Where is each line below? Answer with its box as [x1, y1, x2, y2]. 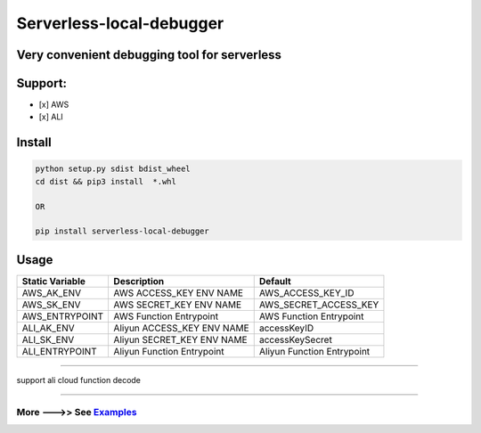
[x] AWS [38, 99, 69, 110]
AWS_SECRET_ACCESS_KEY [258, 298, 379, 311]
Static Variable [21, 274, 86, 287]
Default [258, 274, 291, 287]
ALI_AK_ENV [21, 322, 75, 334]
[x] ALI [38, 111, 64, 122]
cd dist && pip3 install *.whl [35, 176, 177, 186]
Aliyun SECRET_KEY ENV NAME [113, 333, 249, 346]
